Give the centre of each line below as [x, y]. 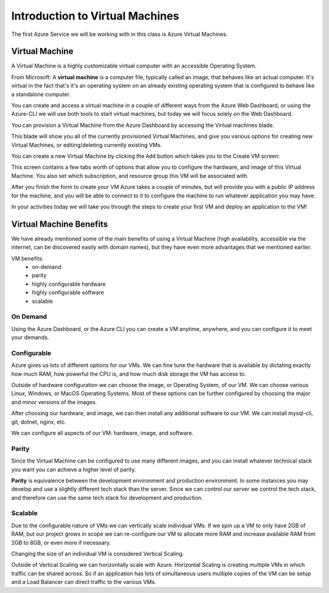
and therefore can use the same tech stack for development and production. [107, 497]
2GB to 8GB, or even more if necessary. [61, 542]
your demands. [30, 338]
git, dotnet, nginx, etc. [39, 422]
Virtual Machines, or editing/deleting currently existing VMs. [87, 145]
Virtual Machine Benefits [59, 224]
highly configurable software [68, 293]
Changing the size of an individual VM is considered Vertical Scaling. [97, 553]
